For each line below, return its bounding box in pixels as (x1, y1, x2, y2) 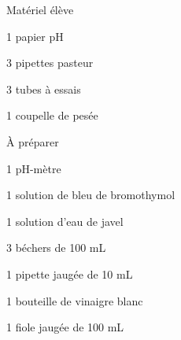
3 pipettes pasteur (6, 54, 94, 71)
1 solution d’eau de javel (6, 213, 124, 229)
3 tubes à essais (6, 80, 81, 97)
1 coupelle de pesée (6, 107, 98, 124)
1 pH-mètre (6, 160, 61, 176)
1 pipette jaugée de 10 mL (6, 265, 133, 282)
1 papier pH (6, 28, 64, 44)
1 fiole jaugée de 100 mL (6, 319, 124, 335)
